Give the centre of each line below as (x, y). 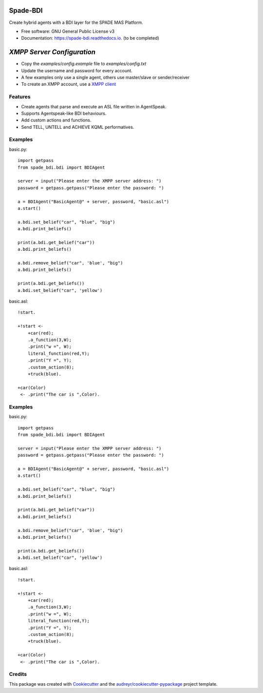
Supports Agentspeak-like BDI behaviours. (64, 113)
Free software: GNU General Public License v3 (68, 31)
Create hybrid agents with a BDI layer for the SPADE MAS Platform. (76, 22)
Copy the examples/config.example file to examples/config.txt (84, 64)
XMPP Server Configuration (52, 52)
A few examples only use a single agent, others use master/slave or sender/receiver (105, 77)
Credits (18, 674)
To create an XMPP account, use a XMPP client (69, 84)
